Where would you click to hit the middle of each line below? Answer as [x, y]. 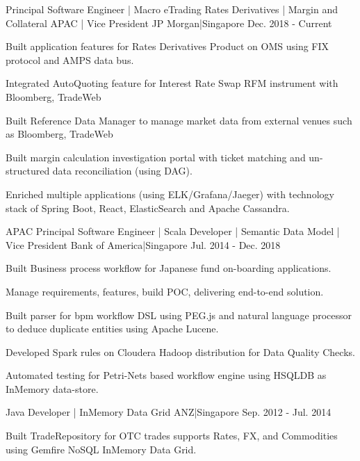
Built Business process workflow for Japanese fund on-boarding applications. [169, 268]
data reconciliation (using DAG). [122, 171]
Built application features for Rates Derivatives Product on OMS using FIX [167, 46]
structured [28, 171]
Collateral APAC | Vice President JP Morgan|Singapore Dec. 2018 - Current [169, 23]
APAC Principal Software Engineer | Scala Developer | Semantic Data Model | [173, 231]
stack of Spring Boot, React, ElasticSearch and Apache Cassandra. [148, 208]
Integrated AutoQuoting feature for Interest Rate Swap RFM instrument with [172, 83]
